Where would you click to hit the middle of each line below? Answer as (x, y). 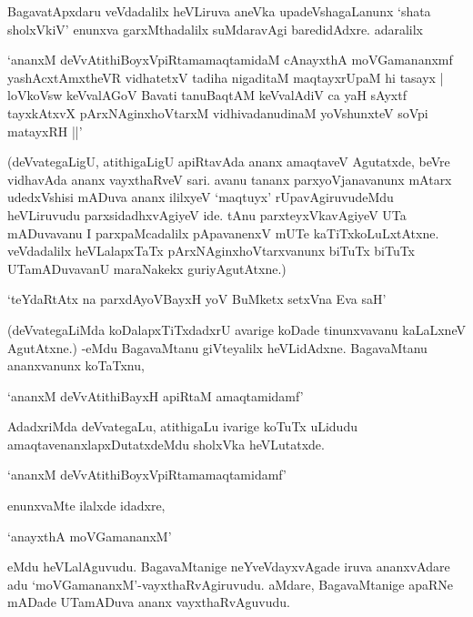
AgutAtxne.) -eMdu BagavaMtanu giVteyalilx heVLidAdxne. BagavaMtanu (217, 347)
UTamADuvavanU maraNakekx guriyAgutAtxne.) (147, 268)
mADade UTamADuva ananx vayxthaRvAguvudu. (149, 602)
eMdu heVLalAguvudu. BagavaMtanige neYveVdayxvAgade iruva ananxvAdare (229, 566)
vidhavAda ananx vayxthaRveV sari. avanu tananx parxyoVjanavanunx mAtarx (230, 179)
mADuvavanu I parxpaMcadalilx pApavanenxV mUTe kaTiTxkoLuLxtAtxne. (223, 233)
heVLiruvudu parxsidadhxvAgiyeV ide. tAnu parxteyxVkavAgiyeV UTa (207, 214)
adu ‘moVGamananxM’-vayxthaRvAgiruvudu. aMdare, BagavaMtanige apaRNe (231, 584)
